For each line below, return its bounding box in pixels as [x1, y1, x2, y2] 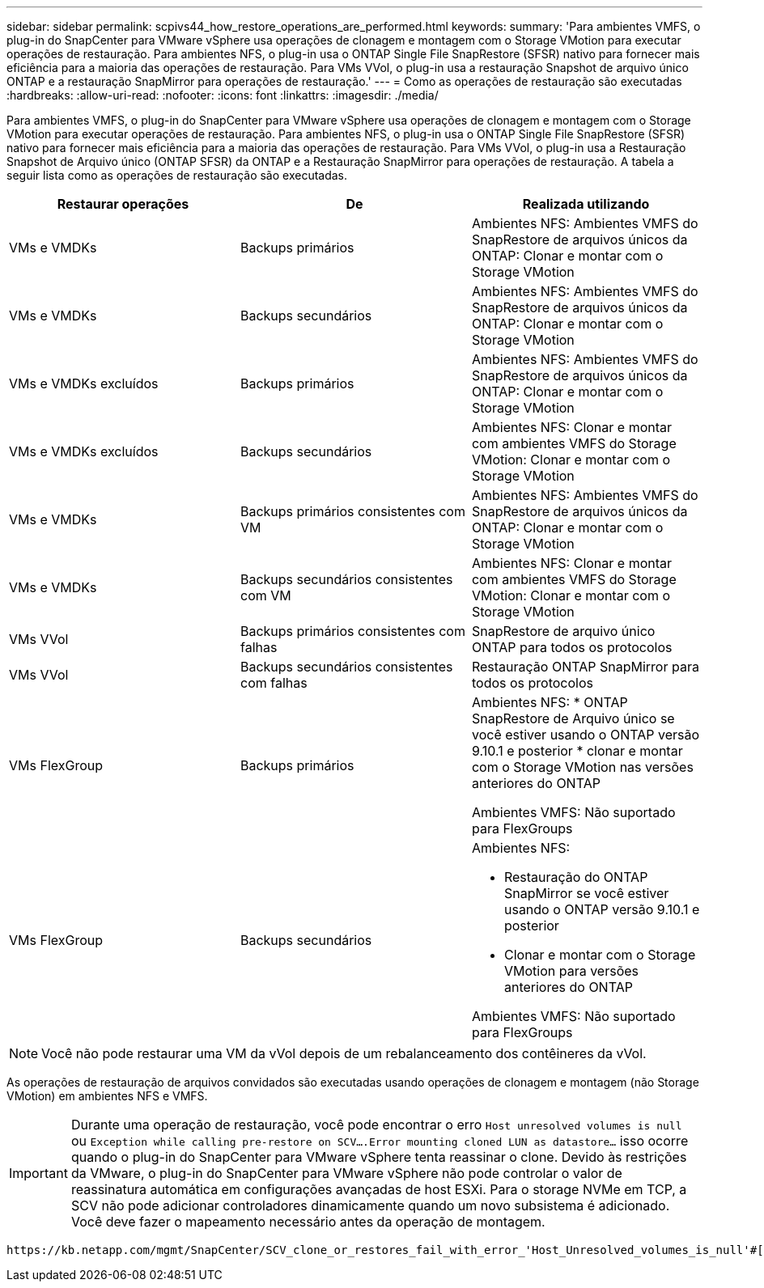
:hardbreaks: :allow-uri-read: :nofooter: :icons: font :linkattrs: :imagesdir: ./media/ [6, 88, 439, 102]
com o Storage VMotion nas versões [471, 759, 694, 775]
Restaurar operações [57, 196, 189, 212]
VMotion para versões [503, 963, 639, 979]
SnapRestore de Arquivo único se [471, 710, 675, 727]
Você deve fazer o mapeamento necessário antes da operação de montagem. [70, 1214, 545, 1230]
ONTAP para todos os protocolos [471, 639, 673, 655]
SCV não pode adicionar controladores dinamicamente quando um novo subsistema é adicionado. [70, 1197, 670, 1214]
